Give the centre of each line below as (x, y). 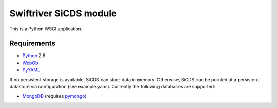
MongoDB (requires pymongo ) (54, 96)
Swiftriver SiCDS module (63, 13)
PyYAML (31, 70)
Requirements (33, 43)
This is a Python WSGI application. (46, 29)
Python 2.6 (34, 56)
